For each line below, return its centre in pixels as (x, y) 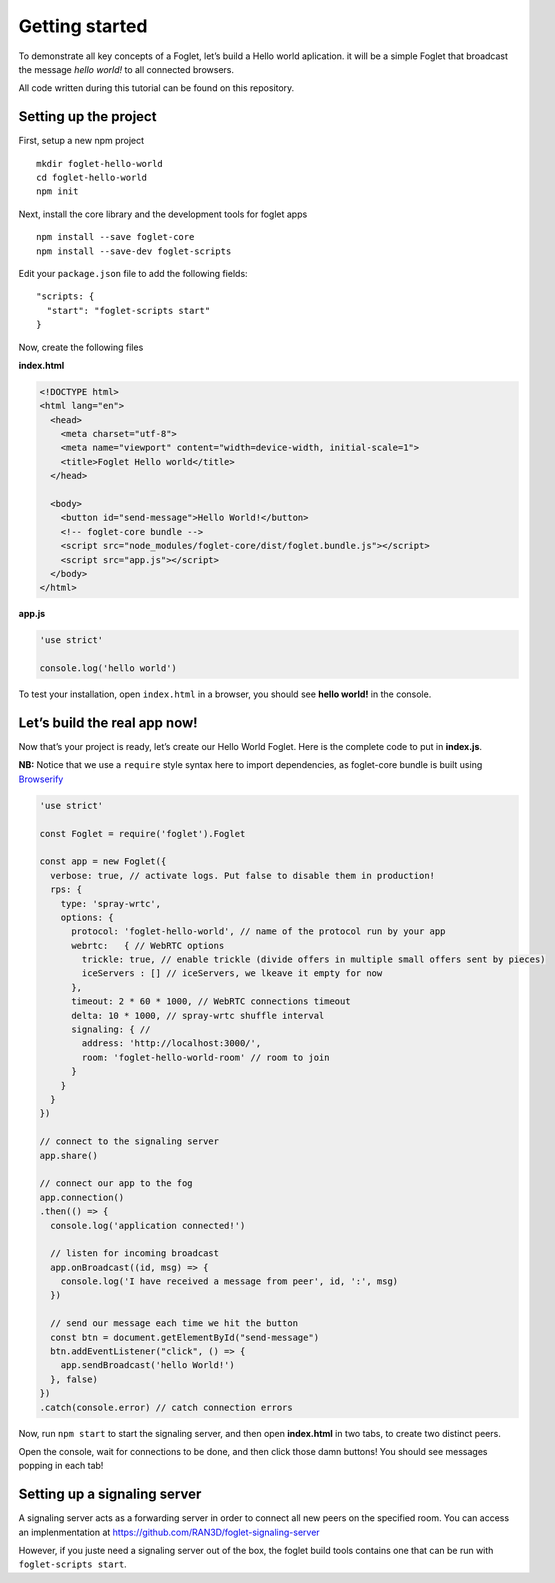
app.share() (69, 1155)
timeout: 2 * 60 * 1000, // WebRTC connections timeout (211, 1001)
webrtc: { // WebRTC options (148, 945)
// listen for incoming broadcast (135, 1253)
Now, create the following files (81, 347)
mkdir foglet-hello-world (100, 163)
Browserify (41, 779)
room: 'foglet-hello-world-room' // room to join (205, 1057)
